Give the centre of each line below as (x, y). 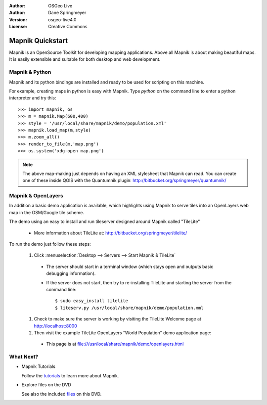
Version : (18, 19)
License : (18, 27)
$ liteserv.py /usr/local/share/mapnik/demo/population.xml (129, 308)
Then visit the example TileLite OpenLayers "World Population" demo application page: (123, 333)
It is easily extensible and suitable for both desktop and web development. (85, 59)
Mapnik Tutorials (38, 366)
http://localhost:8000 (56, 326)
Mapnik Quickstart (38, 40)
